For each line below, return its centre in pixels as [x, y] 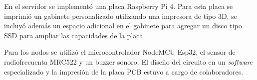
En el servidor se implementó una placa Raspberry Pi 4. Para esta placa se [119, 6]
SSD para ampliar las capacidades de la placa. [75, 35]
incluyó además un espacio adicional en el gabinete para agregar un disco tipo [123, 26]
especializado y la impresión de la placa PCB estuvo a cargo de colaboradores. [124, 71]
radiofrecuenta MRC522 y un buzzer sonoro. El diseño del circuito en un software [128, 61]
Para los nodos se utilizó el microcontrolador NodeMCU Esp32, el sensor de [120, 52]
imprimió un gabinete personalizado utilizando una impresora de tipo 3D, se [121, 16]
